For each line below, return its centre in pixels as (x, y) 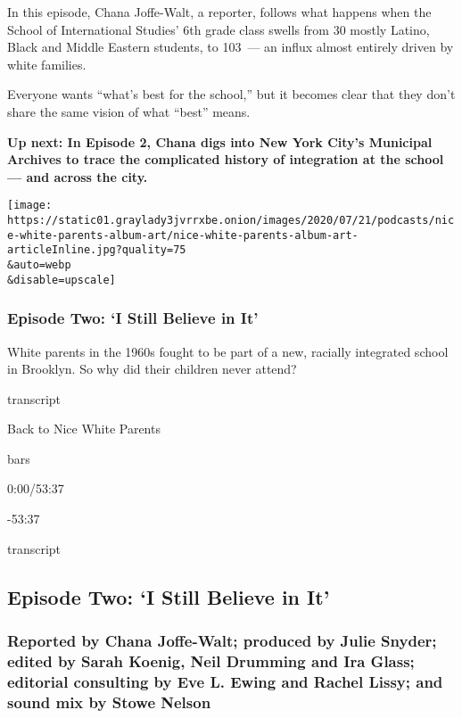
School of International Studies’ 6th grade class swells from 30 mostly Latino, (219, 29)
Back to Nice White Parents (84, 429)
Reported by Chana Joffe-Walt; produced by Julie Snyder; (222, 640)
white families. (47, 64)
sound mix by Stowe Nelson (109, 701)
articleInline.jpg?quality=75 (97, 250)
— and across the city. (78, 176)
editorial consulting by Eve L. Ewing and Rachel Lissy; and (225, 681)
